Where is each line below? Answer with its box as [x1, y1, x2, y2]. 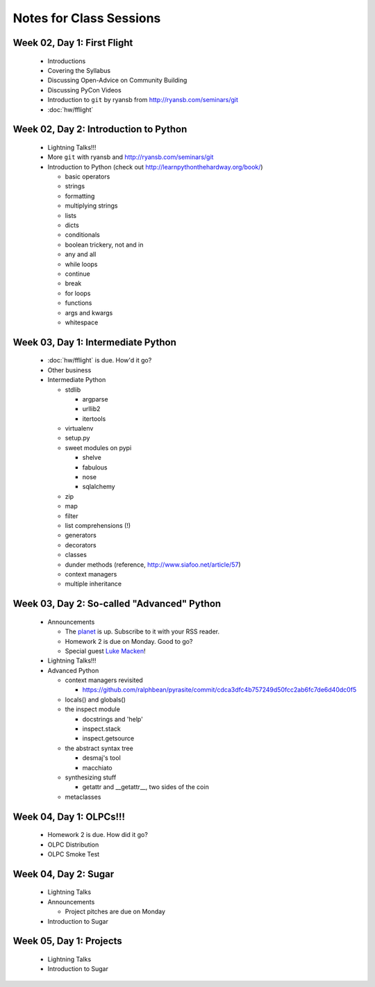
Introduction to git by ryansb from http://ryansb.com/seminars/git [47, 96, 239, 104]
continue [65, 269, 90, 278]
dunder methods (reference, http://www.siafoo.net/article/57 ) [65, 560, 241, 569]
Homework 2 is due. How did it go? [47, 831, 149, 839]
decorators [65, 540, 97, 549]
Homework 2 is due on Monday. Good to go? [65, 637, 193, 645]
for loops [65, 289, 91, 297]
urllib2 [82, 405, 101, 413]
